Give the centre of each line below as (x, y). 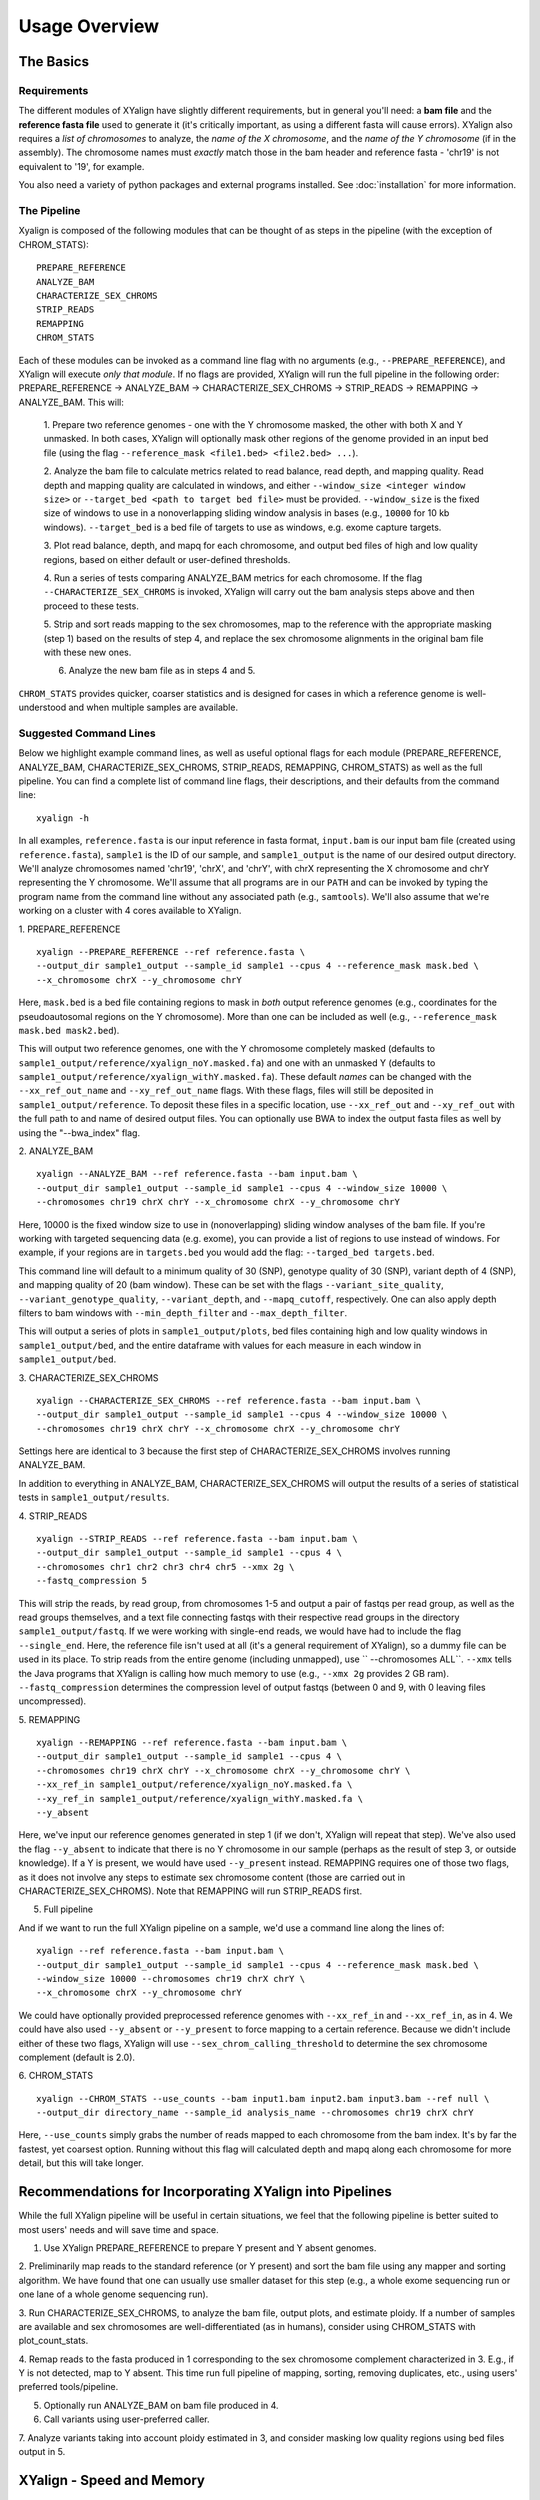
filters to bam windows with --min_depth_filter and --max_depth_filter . (183, 1312)
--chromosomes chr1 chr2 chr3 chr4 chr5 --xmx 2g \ (165, 1566)
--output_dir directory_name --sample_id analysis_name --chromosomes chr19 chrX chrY (255, 2113)
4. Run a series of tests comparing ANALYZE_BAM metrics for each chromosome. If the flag (233, 578)
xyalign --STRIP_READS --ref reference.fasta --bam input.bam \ (197, 1539)
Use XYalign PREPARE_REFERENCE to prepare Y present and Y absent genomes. (210, 2247)
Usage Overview (89, 26)
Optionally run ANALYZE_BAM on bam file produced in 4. (161, 2405)
